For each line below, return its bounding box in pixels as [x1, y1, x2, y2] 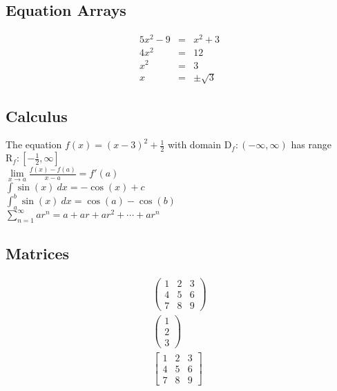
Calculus [6, 105, 68, 126]
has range [291, 137, 331, 152]
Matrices [6, 242, 70, 263]
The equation [6, 137, 62, 152]
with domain [167, 137, 221, 152]
